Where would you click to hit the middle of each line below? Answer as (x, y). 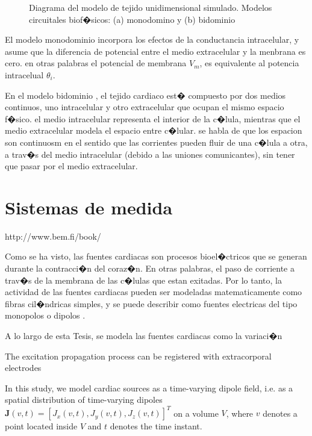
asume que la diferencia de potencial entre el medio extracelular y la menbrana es (155, 51)
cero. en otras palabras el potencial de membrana (96, 63)
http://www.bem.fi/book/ (53, 236)
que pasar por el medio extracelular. (71, 166)
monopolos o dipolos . (45, 315)
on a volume (196, 413)
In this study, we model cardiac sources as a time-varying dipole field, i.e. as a (149, 388)
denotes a (280, 413)
